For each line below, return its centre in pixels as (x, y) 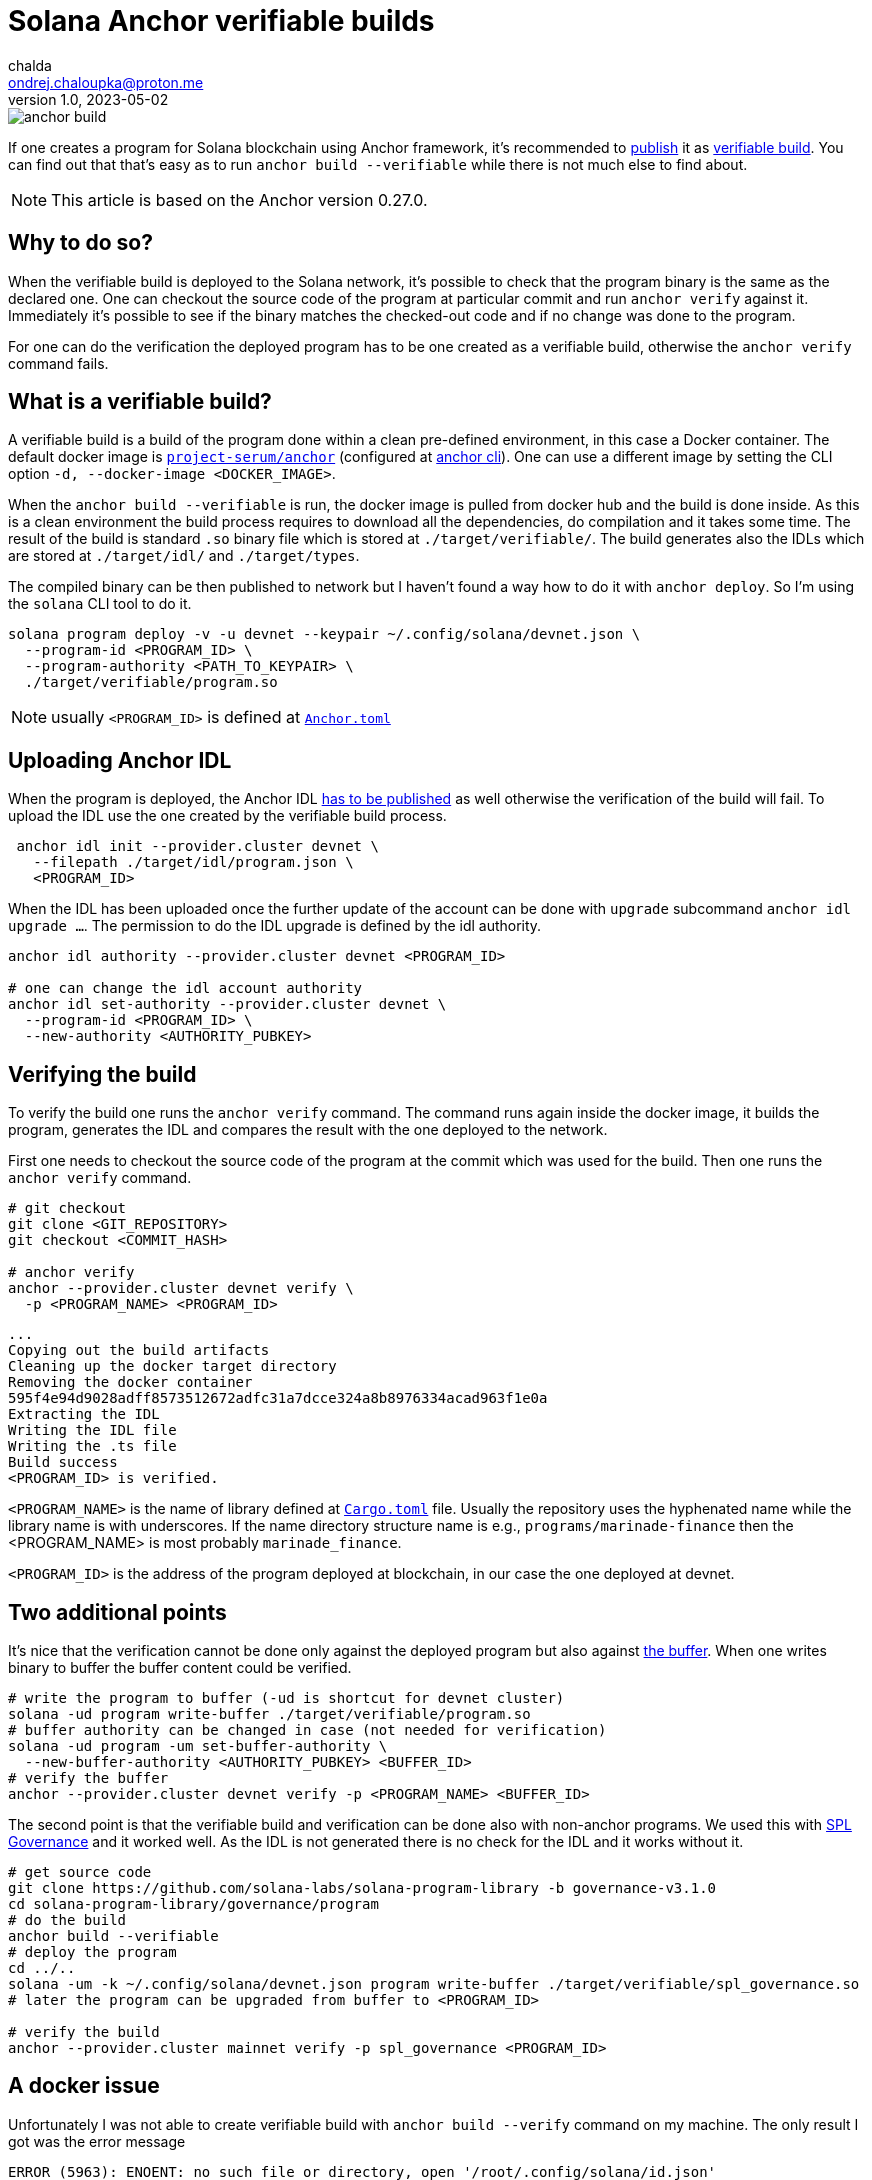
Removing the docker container (130, 1382)
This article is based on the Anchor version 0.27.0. (239, 199)
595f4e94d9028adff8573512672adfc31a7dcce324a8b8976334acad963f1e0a (278, 1398)
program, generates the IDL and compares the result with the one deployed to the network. (308, 1130)
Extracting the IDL (84, 1414)
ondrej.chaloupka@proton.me (106, 82)
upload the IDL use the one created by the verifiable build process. (227, 816)
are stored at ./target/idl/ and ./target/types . (184, 556)
